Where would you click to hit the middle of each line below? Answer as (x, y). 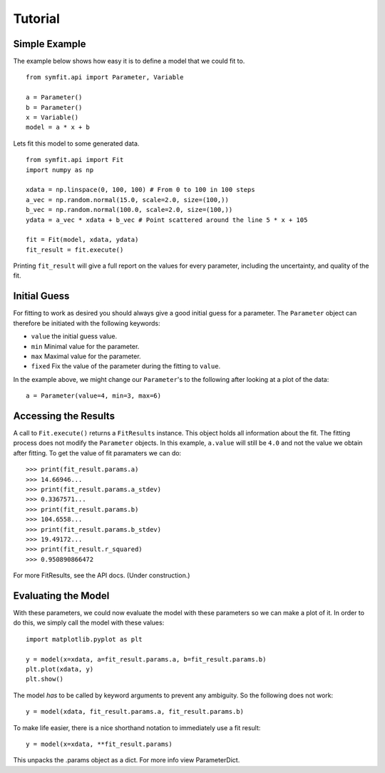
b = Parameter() (54, 107)
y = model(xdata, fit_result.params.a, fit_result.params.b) (135, 712)
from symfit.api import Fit (75, 160)
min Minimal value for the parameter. (85, 346)
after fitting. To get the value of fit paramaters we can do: (97, 453)
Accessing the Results (64, 416)
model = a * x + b (58, 127)
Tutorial (37, 19)
